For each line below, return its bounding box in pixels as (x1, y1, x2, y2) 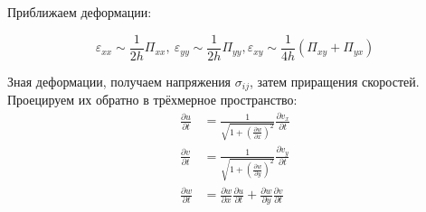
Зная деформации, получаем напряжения (7, 71, 232, 90)
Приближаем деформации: (7, 3, 152, 21)
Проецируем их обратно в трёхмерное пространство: (7, 90, 298, 109)
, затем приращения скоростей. (249, 71, 420, 90)
